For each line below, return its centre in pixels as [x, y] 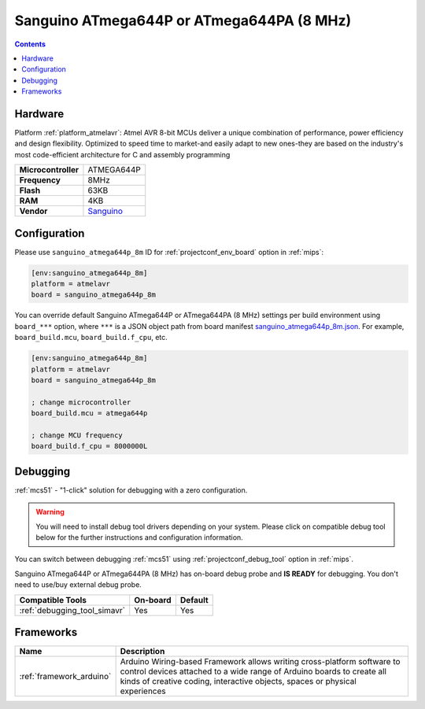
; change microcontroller [81, 402]
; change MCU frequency [77, 435]
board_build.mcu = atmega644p [89, 414]
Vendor [33, 211]
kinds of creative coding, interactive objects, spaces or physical [238, 681]
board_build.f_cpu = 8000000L [89, 446]
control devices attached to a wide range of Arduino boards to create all [253, 671]
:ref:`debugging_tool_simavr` [72, 610]
